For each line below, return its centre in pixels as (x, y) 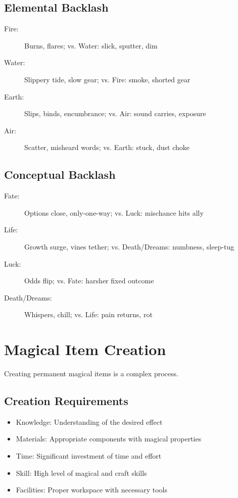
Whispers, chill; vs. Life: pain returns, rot (88, 314)
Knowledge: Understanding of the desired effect (89, 421)
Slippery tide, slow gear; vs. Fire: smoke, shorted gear (107, 79)
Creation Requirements (66, 401)
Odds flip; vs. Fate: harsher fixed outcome (89, 281)
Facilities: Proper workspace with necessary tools (91, 490)
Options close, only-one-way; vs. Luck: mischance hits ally (114, 212)
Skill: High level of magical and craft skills (81, 472)
